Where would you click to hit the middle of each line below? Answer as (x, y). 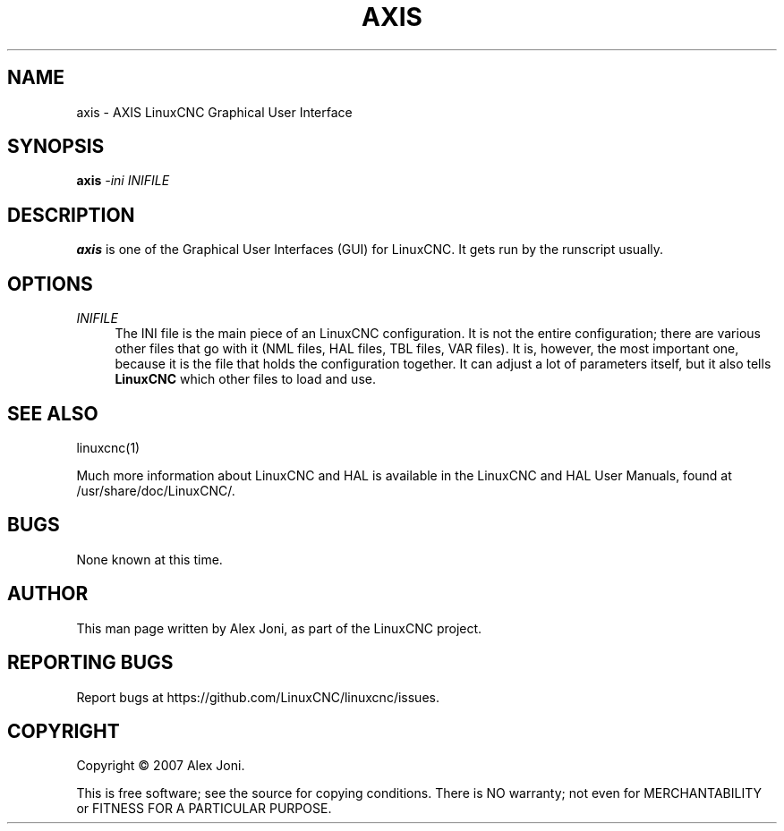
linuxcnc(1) (108, 447)
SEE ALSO (53, 413)
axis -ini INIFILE (123, 181)
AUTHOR (48, 594)
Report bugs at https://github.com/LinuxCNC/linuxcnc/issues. (258, 697)
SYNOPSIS (56, 147)
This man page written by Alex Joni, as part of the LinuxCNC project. (279, 628)
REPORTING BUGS (90, 663)
